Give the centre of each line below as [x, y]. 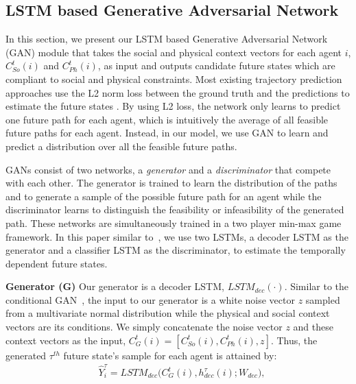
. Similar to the [317, 286]
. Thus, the [294, 340]
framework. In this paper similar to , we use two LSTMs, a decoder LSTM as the [177, 236]
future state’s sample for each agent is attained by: [170, 355]
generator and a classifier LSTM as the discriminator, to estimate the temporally [176, 250]
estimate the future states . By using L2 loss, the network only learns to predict [173, 106]
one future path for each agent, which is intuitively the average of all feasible [167, 119]
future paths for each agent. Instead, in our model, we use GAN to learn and [167, 133]
